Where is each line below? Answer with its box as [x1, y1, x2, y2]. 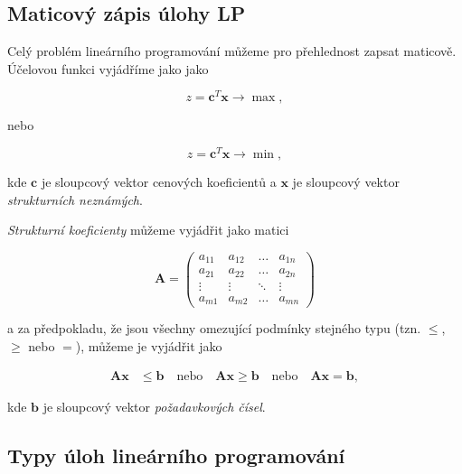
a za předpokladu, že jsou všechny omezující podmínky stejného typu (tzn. [7, 319, 421, 338]
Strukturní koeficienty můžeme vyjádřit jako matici [7, 220, 289, 239]
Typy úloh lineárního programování [7, 441, 345, 469]
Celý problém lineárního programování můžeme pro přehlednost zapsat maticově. [7, 42, 457, 60]
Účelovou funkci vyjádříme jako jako [7, 59, 209, 78]
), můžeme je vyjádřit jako [75, 337, 222, 356]
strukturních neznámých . [7, 190, 143, 209]
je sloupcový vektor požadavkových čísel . [42, 396, 266, 415]
